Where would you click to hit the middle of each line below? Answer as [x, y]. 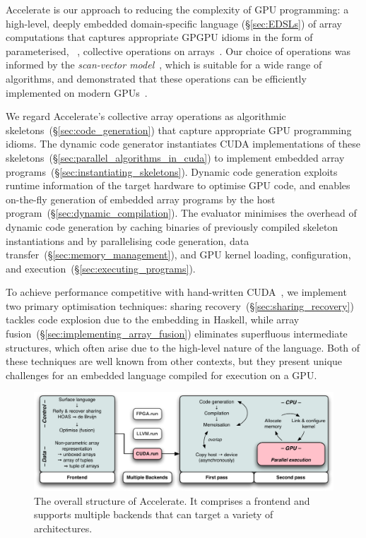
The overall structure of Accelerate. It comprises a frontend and [172, 500]
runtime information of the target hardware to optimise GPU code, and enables [178, 185]
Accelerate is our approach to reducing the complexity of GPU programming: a [177, 9]
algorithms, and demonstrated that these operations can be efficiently [156, 78]
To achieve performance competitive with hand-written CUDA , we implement [176, 292]
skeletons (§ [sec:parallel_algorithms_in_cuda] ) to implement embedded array [175, 157]
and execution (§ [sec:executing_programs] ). [101, 268]
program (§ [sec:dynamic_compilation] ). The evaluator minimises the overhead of [181, 213]
